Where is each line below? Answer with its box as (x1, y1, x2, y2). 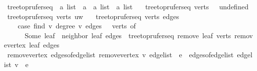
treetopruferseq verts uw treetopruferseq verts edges (7, 11, 179, 21)
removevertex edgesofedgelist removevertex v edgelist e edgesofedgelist (7, 49, 234, 59)
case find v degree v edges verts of (17, 21, 136, 31)
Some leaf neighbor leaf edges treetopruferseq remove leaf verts (24, 30, 231, 40)
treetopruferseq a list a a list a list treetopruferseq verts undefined (7, 1, 249, 11)
